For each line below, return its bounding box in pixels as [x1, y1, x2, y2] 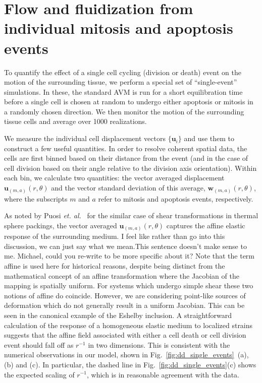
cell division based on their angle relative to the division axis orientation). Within [4, 162, 257, 173]
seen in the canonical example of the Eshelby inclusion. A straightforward [4, 310, 232, 320]
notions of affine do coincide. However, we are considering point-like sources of [4, 290, 246, 300]
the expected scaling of [4, 369, 75, 379]
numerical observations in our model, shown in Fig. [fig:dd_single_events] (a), [4, 349, 249, 360]
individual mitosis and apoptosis [4, 18, 233, 38]
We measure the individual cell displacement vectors [4, 133, 166, 144]
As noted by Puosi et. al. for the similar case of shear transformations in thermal [4, 210, 258, 221]
